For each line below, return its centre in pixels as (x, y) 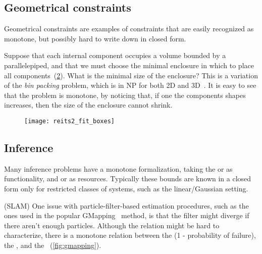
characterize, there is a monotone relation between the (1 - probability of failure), (130, 235)
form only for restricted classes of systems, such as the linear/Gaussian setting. (126, 188)
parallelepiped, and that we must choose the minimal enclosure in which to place (129, 65)
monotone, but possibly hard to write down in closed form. (95, 38)
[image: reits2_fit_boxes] (69, 121)
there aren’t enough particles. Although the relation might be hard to (112, 225)
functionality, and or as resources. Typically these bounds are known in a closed (128, 179)
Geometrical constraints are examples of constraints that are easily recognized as (129, 29)
